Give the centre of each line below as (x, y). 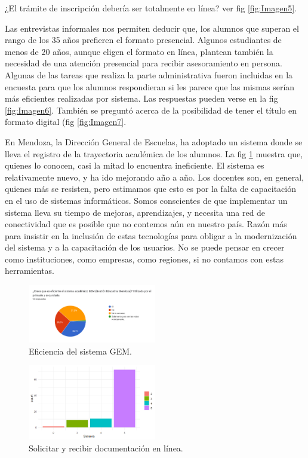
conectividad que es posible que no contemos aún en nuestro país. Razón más (146, 224)
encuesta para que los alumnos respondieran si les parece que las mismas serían (150, 86)
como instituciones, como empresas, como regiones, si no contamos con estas (144, 259)
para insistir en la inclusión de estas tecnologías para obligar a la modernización (151, 235)
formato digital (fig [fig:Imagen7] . (66, 122)
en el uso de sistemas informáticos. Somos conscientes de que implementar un (146, 200)
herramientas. (30, 271)
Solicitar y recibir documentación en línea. (106, 448)
